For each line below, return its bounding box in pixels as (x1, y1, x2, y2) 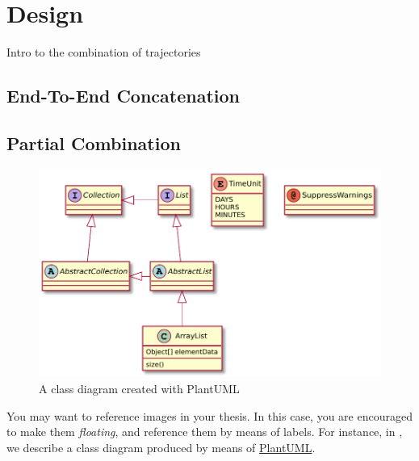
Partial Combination (6, 130, 181, 155)
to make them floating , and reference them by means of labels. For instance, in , (6, 423, 403, 440)
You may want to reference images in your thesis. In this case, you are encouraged (6, 407, 413, 424)
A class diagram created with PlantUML (39, 380, 240, 397)
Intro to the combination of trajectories (6, 44, 201, 61)
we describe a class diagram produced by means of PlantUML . (6, 438, 316, 455)
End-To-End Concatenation (6, 83, 241, 108)
